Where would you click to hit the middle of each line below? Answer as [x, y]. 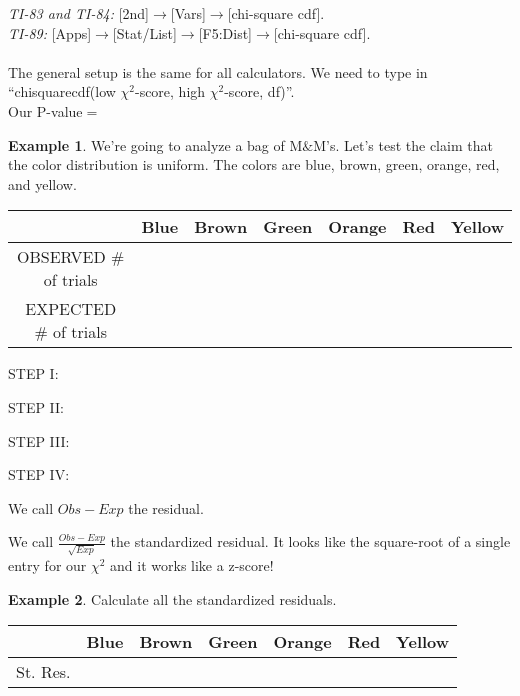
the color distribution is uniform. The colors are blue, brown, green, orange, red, [254, 164]
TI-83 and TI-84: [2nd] [79, 13]
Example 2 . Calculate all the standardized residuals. [172, 598]
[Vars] [188, 13]
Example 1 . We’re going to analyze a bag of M [155, 144]
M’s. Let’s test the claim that [403, 144]
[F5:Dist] [225, 32]
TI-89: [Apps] [50, 32]
